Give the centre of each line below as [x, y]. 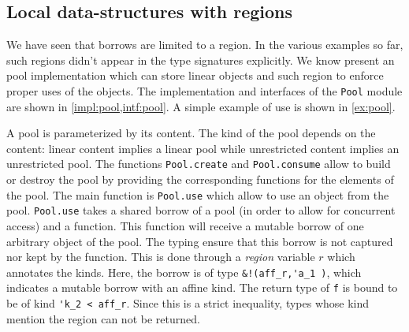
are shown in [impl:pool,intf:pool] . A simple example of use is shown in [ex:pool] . [201, 106]
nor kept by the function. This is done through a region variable [161, 257]
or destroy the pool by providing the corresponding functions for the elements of [200, 179]
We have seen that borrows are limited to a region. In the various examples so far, [205, 45]
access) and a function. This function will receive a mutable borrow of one [185, 225]
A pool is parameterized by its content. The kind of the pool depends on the [191, 133]
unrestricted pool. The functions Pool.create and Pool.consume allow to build [199, 164]
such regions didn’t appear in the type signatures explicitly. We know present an [201, 60]
